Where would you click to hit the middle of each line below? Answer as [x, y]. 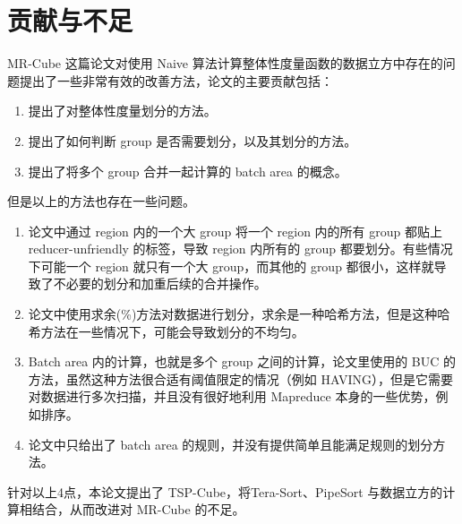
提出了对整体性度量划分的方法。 [122, 111]
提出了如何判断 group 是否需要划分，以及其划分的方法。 [192, 140]
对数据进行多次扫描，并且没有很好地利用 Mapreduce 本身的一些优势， [232, 396]
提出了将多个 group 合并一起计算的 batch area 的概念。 [188, 171]
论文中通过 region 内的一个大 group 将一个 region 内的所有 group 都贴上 [235, 231]
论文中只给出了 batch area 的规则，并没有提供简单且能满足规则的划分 [231, 444]
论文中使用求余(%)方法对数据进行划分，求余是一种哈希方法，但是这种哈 [239, 314]
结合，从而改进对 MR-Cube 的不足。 [138, 509]
